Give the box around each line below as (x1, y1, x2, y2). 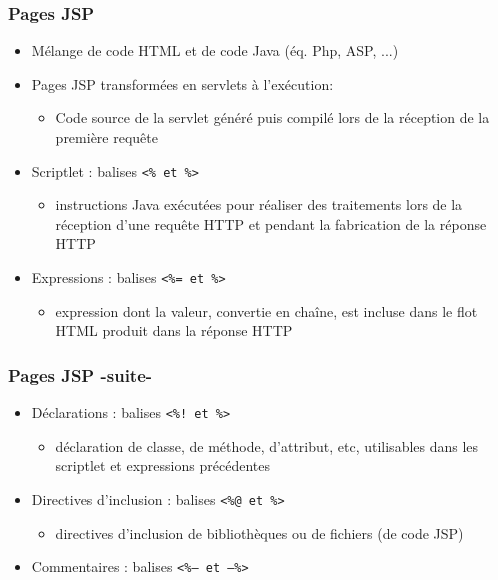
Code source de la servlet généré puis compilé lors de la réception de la (55, 107, 490, 128)
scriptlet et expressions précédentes (55, 455, 270, 476)
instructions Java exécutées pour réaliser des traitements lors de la (55, 194, 463, 215)
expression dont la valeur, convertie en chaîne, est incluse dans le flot (55, 300, 478, 321)
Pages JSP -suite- (8, 362, 153, 387)
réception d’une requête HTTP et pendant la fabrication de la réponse (55, 213, 487, 234)
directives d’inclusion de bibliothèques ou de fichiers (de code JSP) (55, 522, 464, 543)
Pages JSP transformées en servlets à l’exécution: (31, 73, 334, 94)
